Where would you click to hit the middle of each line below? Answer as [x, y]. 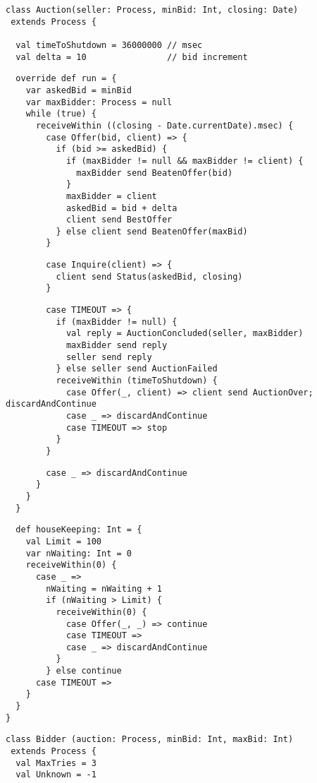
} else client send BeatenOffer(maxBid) [152, 231]
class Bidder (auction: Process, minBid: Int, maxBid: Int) [150, 740]
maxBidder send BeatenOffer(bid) [155, 173]
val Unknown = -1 [56, 775]
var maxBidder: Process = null [99, 102]
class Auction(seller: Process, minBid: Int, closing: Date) [152, 10]
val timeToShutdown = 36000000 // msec [109, 45]
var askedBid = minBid [79, 90]
